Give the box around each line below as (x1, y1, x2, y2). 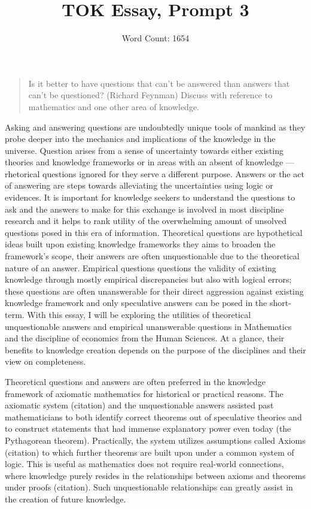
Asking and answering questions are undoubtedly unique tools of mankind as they (5, 120, 306, 133)
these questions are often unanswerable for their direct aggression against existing (5, 284, 304, 297)
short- (269, 296, 291, 309)
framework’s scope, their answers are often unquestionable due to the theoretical (5, 250, 300, 262)
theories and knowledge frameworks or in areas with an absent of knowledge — (5, 156, 294, 168)
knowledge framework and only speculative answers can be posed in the (5, 296, 267, 309)
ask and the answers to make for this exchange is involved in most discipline (5, 202, 284, 215)
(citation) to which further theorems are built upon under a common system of (5, 446, 294, 458)
